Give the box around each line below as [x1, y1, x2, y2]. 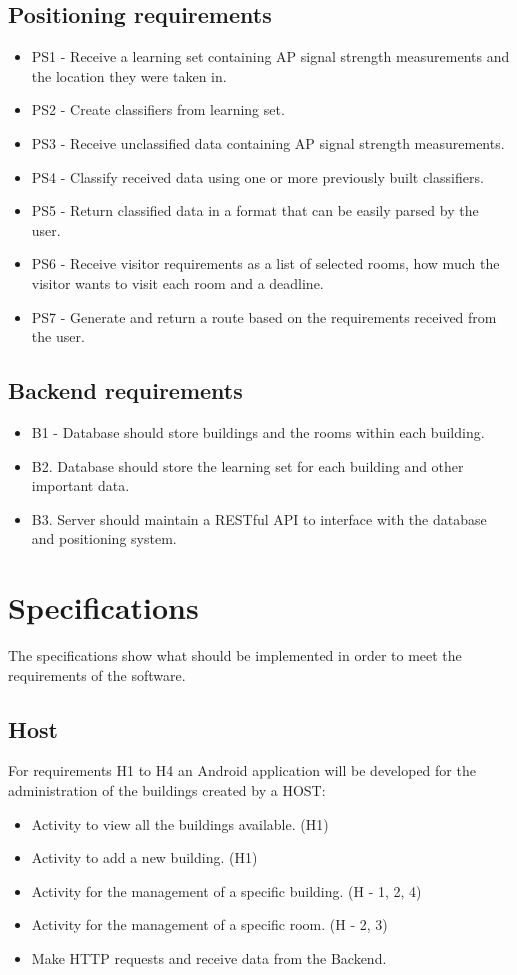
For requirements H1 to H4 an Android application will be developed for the [8, 760, 476, 781]
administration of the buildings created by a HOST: [8, 780, 326, 801]
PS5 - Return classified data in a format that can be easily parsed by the [31, 200, 479, 221]
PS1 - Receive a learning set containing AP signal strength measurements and [31, 46, 510, 67]
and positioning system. [31, 528, 177, 549]
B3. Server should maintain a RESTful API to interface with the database [31, 508, 487, 529]
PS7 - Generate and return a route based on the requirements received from [31, 306, 497, 327]
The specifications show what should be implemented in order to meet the [8, 645, 462, 666]
